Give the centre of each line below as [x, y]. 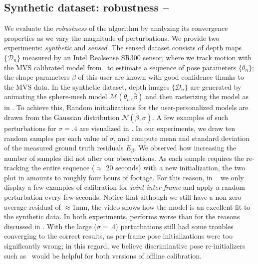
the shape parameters [37, 77]
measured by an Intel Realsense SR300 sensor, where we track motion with [137, 57]
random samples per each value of [56, 138]
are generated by [216, 86]
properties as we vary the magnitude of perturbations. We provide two [112, 38]
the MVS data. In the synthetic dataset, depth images [87, 86]
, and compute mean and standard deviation [181, 138]
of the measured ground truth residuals [64, 148]
